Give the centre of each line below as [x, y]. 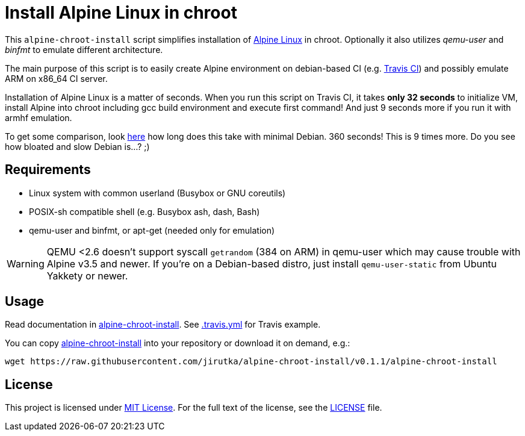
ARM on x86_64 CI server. [56, 78]
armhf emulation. [39, 117]
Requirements [48, 170]
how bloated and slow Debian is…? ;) [77, 146]
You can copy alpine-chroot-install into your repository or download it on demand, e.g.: [178, 343]
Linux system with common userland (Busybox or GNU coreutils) [157, 193]
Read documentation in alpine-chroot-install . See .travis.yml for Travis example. [163, 325]
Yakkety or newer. [87, 276]
